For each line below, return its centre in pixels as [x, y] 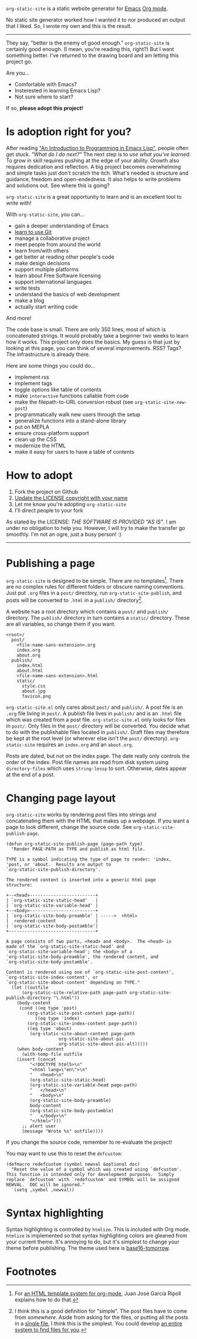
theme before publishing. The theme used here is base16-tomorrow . [88, 1248]
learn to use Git [33, 232]
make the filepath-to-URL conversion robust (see [74, 402]
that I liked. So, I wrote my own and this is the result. [69, 26]
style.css [33, 686]
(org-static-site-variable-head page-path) [84, 1085]
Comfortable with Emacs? [46, 84]
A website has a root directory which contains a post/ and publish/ [87, 611]
